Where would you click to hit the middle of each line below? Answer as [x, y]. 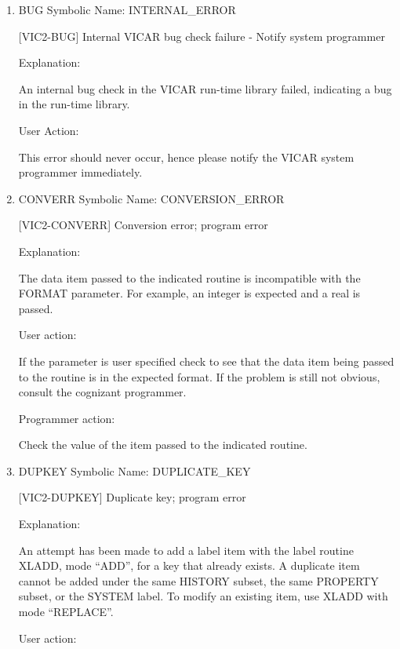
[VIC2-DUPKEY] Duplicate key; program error [132, 497]
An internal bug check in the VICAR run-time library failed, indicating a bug [205, 88]
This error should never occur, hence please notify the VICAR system [186, 157]
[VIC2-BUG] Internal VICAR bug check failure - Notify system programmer [202, 36]
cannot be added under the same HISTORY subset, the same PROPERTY [198, 580]
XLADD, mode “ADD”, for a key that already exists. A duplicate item [189, 565]
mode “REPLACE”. [66, 612]
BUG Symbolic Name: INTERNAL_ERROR [127, 9]
